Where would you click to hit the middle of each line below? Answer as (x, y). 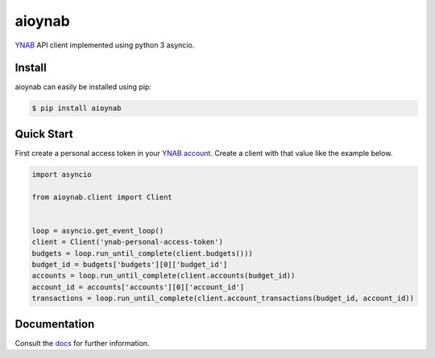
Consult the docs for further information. (82, 343)
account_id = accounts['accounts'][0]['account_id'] (138, 287)
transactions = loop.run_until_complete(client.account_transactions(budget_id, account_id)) (223, 298)
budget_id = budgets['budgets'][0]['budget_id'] (130, 265)
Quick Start (44, 134)
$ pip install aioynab (77, 108)
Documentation (55, 324)
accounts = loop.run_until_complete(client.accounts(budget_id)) (164, 276)
